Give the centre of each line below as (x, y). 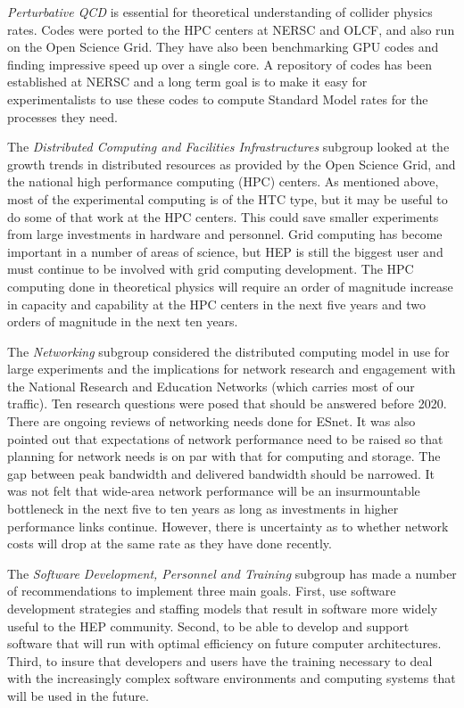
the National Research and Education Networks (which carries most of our (211, 386)
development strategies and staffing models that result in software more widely (223, 608)
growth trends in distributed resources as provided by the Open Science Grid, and (232, 164)
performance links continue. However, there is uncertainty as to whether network (228, 526)
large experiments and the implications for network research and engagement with (232, 369)
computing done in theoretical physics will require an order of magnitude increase (230, 286)
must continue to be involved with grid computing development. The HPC (211, 269)
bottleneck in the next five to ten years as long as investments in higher (203, 509)
